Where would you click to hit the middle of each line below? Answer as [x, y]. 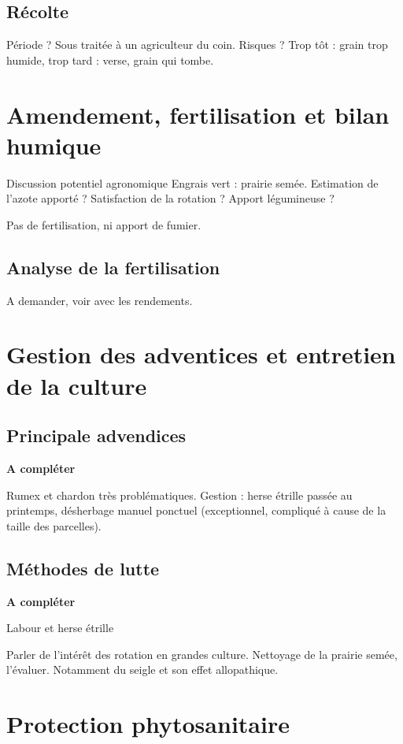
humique [54, 145]
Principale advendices [96, 435]
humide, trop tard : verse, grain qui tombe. [110, 60]
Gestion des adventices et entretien [201, 354]
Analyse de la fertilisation [113, 267]
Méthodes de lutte [83, 568]
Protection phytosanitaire [148, 724]
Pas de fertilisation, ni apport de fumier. [104, 224]
